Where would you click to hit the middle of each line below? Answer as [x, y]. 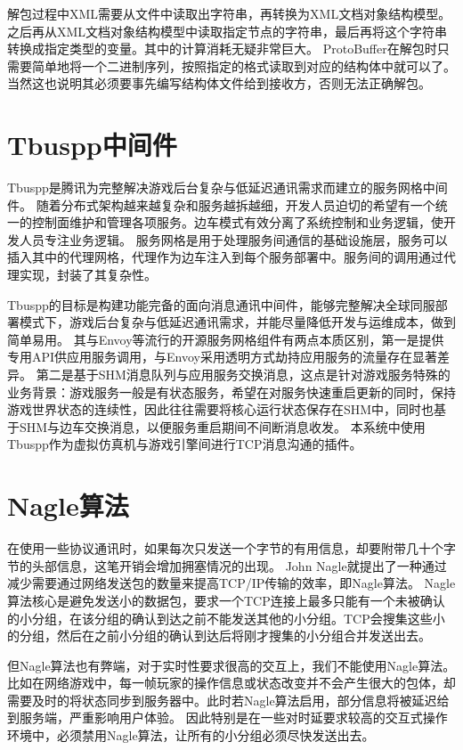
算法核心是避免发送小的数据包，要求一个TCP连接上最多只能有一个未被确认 [226, 600]
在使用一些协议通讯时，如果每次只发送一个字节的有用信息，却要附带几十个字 [231, 548]
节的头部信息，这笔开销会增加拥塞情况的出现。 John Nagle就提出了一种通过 [227, 565]
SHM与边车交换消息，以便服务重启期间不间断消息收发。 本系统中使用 [222, 426]
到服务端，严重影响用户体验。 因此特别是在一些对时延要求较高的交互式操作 [227, 717]
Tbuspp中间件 [92, 145]
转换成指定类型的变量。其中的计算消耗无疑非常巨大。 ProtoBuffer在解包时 [222, 49]
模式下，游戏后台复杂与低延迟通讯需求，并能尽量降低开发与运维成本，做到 [237, 322]
